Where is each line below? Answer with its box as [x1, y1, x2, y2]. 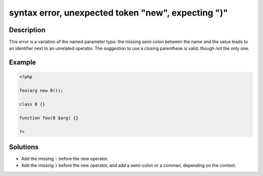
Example [9, 59, 36, 67]
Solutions [9, 143, 39, 151]
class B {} [19, 101, 45, 107]
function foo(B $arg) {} [19, 115, 79, 120]
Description [9, 26, 46, 34]
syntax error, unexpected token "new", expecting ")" [9, 7, 228, 18]
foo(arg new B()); [19, 88, 63, 94]
